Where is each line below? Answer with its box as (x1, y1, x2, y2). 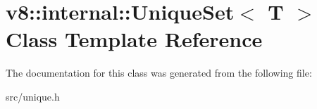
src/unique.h (6, 89, 60, 103)
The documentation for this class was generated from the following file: (6, 65, 312, 80)
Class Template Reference (6, 25, 263, 53)
